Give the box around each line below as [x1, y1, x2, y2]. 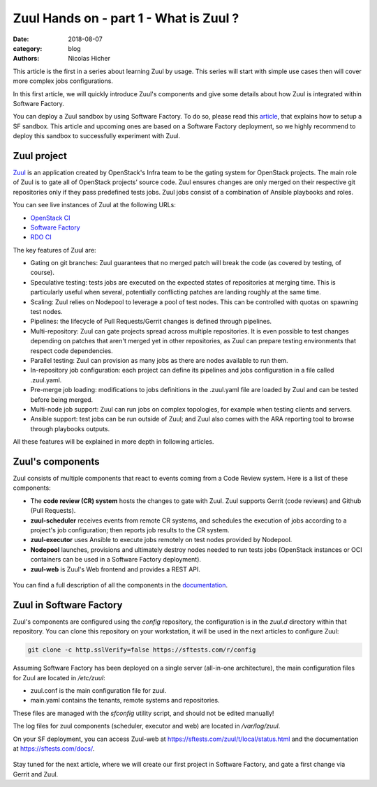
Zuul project [13, 150, 68, 162]
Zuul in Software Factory [13, 599, 123, 610]
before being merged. [30, 395, 94, 404]
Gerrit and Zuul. [13, 770, 59, 778]
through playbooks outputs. [30, 424, 110, 433]
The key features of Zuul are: [13, 246, 97, 254]
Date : [13, 35, 29, 43]
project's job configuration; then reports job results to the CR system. [30, 525, 230, 534]
